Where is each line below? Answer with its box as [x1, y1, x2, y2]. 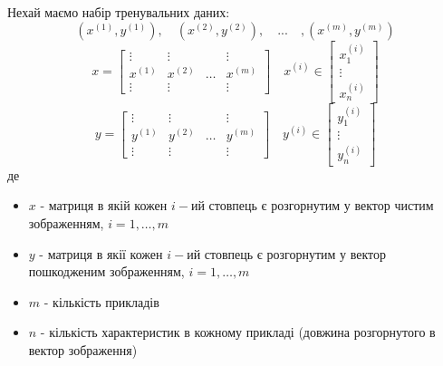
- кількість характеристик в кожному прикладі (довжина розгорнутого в [40, 323, 436, 342]
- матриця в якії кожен [39, 244, 163, 263]
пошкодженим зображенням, [28, 262, 185, 281]
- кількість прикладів [43, 292, 159, 311]
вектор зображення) [28, 340, 138, 359]
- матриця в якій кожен [40, 196, 168, 215]
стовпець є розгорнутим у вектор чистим [208, 196, 434, 215]
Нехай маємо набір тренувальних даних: [7, 3, 230, 21]
